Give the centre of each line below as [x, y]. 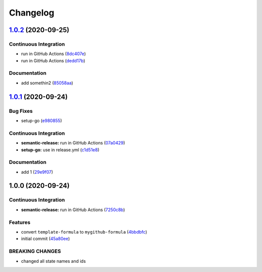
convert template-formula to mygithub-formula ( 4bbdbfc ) [84, 232]
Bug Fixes [21, 111]
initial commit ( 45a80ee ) [46, 239]
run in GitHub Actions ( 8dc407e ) [53, 54]
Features [20, 222]
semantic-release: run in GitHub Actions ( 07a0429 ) [73, 143]
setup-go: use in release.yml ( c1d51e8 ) [60, 150]
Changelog [32, 13]
